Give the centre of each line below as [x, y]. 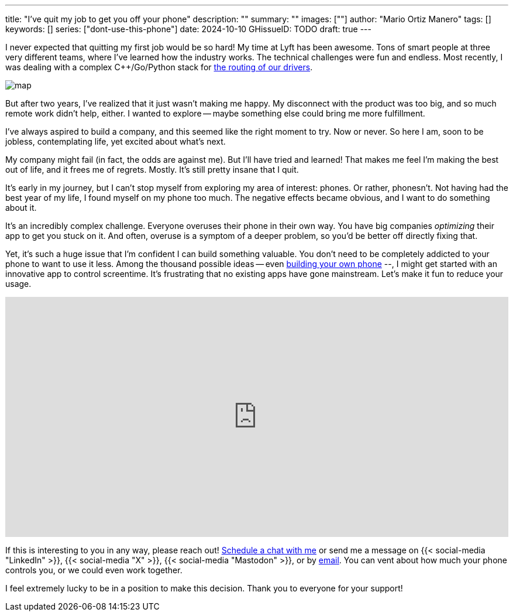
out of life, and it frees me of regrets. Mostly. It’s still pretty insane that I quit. [152, 170]
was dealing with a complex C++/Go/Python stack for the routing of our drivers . [159, 67]
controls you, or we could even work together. [94, 570]
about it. [21, 208]
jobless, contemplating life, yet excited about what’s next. [116, 141]
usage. [18, 284]
